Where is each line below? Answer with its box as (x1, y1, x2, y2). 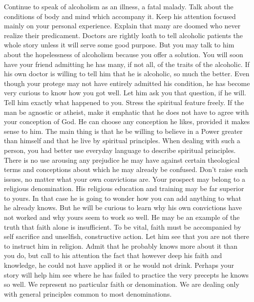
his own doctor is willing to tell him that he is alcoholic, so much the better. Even (4, 68, 250, 79)
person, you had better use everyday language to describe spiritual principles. (4, 145, 236, 155)
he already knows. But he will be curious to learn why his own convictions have (4, 202, 242, 213)
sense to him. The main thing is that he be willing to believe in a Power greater (4, 126, 243, 136)
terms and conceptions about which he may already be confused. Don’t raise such (4, 164, 248, 174)
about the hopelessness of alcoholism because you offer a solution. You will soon (4, 49, 243, 59)
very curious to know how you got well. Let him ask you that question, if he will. (4, 87, 246, 98)
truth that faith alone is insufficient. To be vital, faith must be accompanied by (4, 221, 241, 232)
